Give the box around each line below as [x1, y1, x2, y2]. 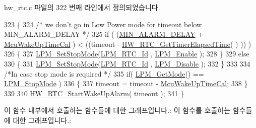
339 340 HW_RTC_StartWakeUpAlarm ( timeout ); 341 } [4, 88, 184, 98]
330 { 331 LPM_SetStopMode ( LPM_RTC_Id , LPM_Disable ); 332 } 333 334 [4, 58, 250, 69]
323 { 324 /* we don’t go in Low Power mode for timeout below [4, 19, 202, 29]
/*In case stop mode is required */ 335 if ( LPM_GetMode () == [4, 68, 204, 79]
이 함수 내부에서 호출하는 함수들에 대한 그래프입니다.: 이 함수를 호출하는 [4, 105, 231, 115]
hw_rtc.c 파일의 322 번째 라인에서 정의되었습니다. [4, 2, 160, 12]
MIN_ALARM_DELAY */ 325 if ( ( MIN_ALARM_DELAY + [4, 29, 204, 39]
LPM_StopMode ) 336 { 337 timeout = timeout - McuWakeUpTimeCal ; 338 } [4, 78, 248, 89]
